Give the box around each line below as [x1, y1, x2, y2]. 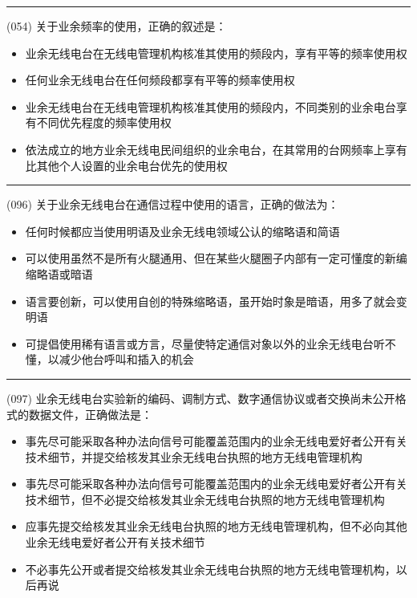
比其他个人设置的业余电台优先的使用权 [25, 157, 228, 173]
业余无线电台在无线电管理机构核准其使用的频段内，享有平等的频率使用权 [25, 44, 407, 61]
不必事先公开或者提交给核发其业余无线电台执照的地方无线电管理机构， [25, 560, 396, 577]
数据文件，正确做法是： [28, 405, 152, 422]
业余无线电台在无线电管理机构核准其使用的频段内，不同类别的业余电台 [25, 98, 396, 115]
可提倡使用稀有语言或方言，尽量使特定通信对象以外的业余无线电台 [25, 335, 374, 352]
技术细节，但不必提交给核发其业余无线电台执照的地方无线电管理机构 [25, 490, 385, 507]
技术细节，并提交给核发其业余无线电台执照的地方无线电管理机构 [25, 448, 362, 465]
